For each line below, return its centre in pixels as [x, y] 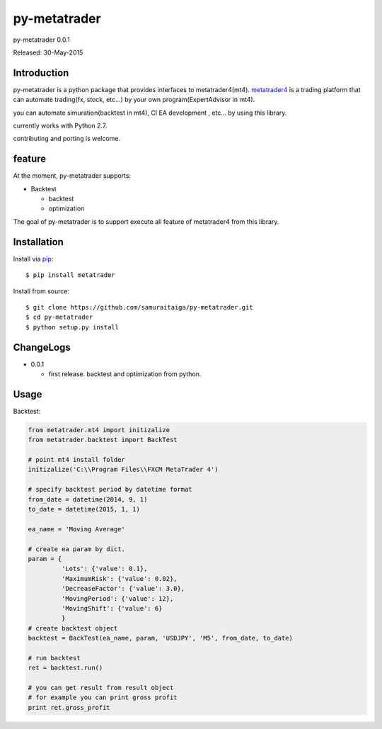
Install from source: [41, 291]
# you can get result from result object [101, 688]
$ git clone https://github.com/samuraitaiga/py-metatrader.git [140, 307]
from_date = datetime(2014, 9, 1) [88, 499]
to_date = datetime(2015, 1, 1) [84, 509]
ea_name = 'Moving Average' [76, 529]
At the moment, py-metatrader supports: [72, 176]
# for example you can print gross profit [103, 697]
